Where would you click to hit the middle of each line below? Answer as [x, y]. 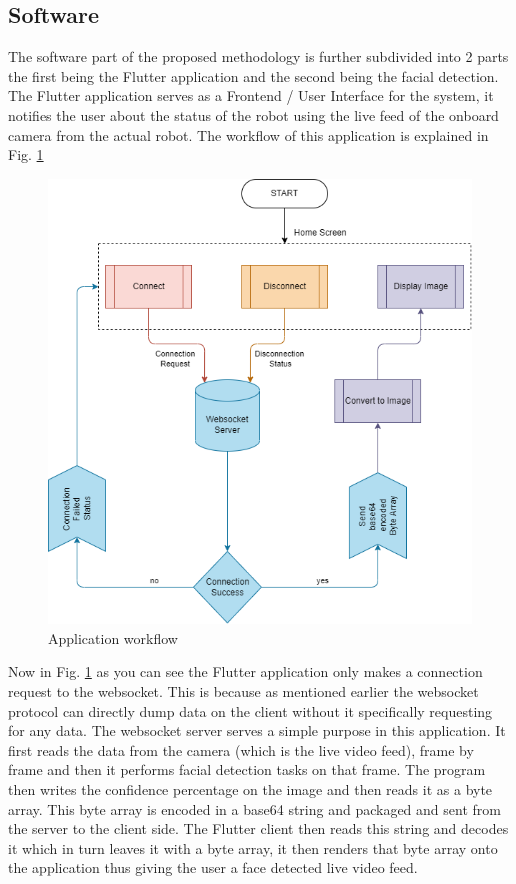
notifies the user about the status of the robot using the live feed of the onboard [253, 114]
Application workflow [113, 637]
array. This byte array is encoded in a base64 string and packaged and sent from [254, 808]
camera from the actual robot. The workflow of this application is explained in [248, 134]
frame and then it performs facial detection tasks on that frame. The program [247, 769]
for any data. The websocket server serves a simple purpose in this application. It [257, 730]
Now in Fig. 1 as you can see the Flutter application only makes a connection [245, 671]
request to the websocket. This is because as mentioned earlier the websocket [243, 691]
